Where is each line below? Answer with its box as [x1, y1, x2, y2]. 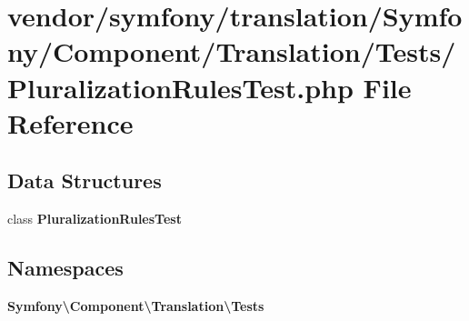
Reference [7, 104, 134, 141]
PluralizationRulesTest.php [7, 68, 354, 105]
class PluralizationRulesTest [7, 209, 182, 228]
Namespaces [7, 254, 124, 282]
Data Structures [7, 166, 162, 195]
